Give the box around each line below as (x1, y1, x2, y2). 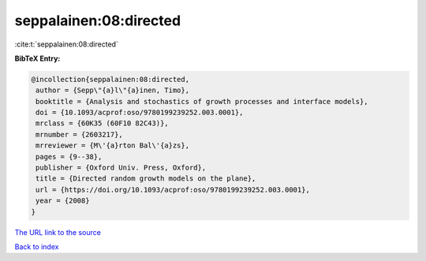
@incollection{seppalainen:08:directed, (31, 75, 189, 84)
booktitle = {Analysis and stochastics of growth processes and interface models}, (35, 97, 368, 106)
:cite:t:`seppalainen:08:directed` (14, 39, 118, 49)
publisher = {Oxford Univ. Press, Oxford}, (35, 163, 207, 173)
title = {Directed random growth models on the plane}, (35, 174, 256, 183)
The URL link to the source (14, 227, 102, 237)
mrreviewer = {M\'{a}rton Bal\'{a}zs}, (35, 141, 189, 150)
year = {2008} (35, 196, 90, 205)
